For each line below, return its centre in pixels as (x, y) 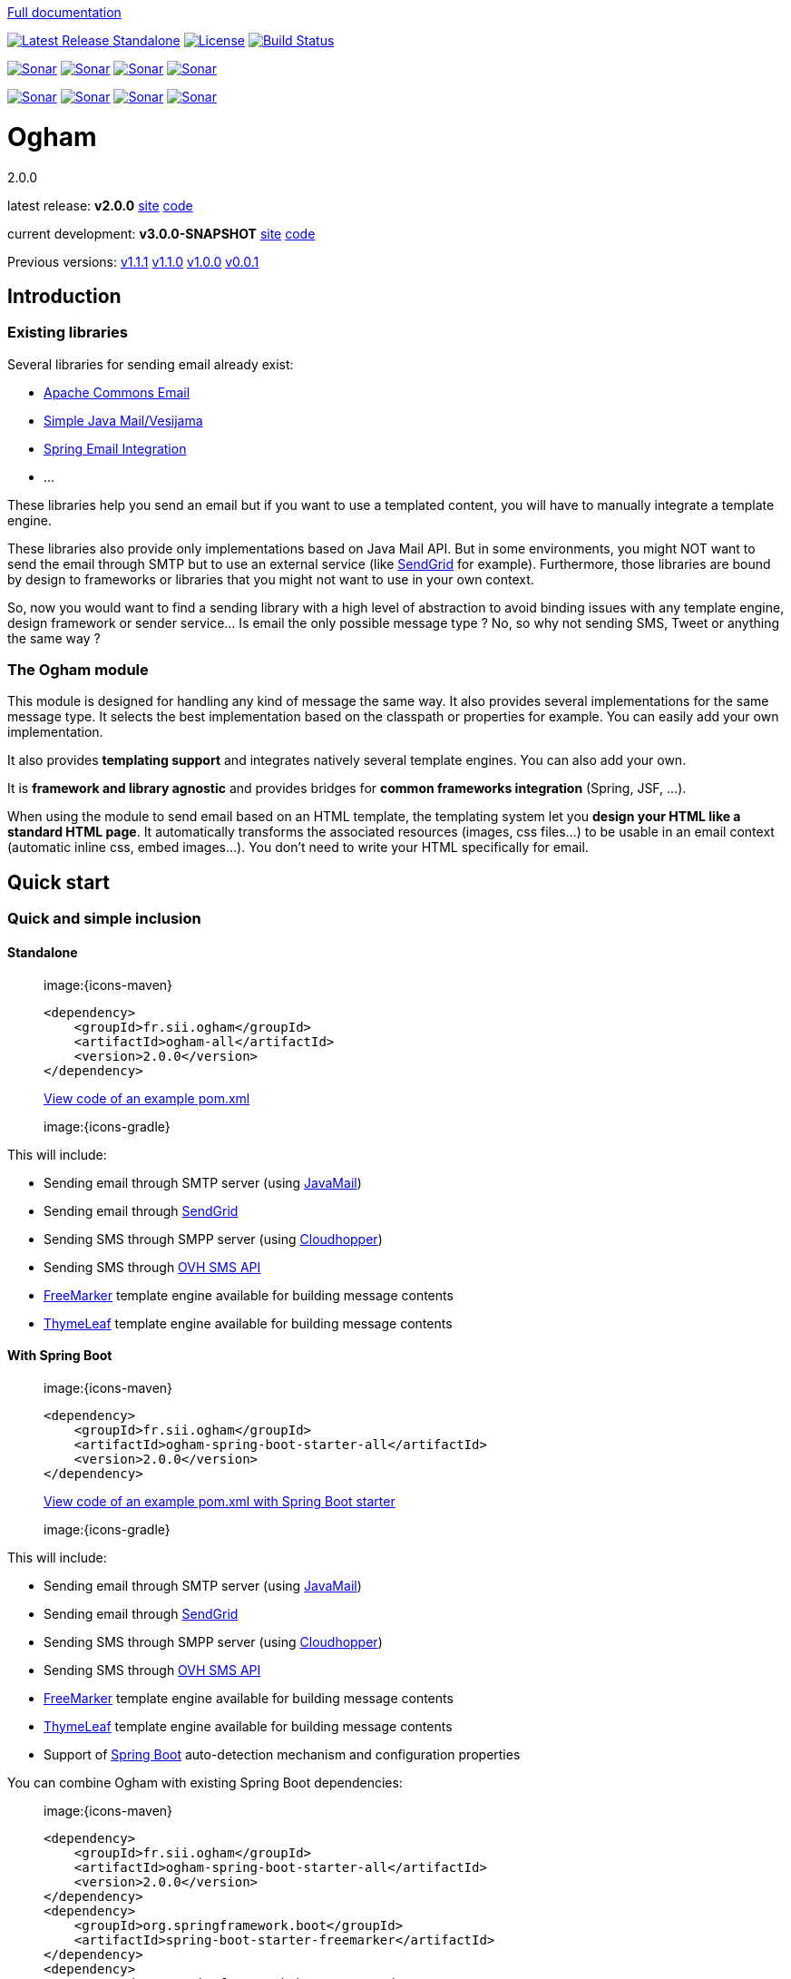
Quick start (59, 882)
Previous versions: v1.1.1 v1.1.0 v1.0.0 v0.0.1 (133, 261)
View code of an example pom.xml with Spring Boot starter (220, 1501)
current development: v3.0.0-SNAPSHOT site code (161, 233)
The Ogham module (78, 670)
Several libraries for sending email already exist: (151, 364)
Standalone (43, 952)
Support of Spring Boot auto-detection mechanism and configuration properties (282, 1754)
